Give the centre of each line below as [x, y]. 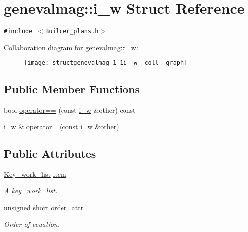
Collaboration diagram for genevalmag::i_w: [71, 47]
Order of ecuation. [32, 224]
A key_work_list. [31, 191]
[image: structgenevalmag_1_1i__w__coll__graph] [106, 63]
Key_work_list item [35, 174]
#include [18, 31]
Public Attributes [50, 153]
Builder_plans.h [72, 31]
